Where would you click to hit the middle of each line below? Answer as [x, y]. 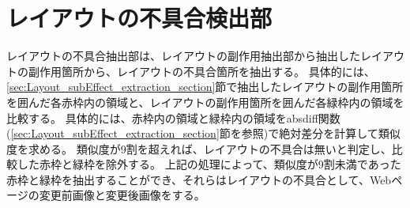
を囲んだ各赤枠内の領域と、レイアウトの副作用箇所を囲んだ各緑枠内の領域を [205, 102]
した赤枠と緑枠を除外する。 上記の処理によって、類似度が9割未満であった [209, 164]
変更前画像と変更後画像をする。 [122, 195]
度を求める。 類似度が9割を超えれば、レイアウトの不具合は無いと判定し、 [199, 148]
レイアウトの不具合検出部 [139, 18]
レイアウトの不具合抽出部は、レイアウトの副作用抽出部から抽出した [183, 56]
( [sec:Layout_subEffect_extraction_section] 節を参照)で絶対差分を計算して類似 [203, 133]
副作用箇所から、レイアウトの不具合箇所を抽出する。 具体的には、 [201, 71]
